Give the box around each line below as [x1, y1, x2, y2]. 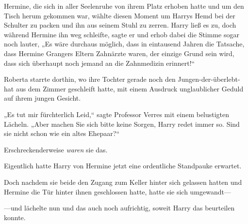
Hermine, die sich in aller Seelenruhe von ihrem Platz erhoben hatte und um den [4, 1, 244, 11]
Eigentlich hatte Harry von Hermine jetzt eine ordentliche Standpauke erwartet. [4, 161, 242, 171]
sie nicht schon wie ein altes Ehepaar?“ [4, 128, 120, 138]
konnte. [4, 212, 26, 222]
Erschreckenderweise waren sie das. [4, 144, 108, 154]
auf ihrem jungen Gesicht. [4, 93, 81, 103]
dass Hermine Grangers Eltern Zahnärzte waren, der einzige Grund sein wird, [4, 48, 234, 58]
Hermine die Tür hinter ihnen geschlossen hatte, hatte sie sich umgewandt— [4, 186, 231, 196]
